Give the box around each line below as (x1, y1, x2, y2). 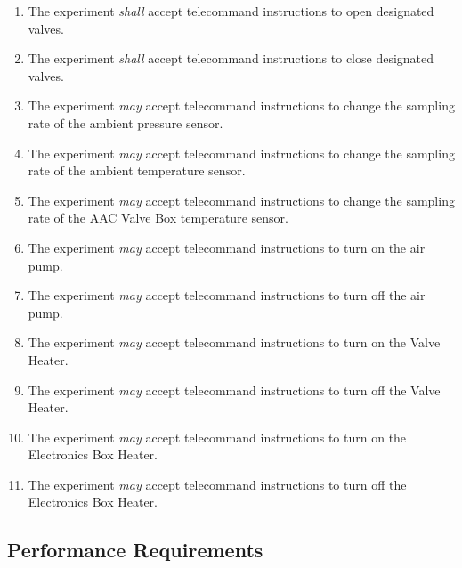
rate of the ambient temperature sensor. (28, 161, 246, 180)
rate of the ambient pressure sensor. (28, 113, 223, 132)
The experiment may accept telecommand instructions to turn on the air (28, 238, 426, 256)
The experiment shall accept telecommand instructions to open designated (28, 2, 434, 20)
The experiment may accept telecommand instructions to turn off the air (28, 286, 426, 304)
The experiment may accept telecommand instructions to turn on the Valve (28, 333, 441, 352)
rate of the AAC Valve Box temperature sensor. (28, 208, 288, 227)
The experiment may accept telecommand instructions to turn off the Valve (28, 380, 441, 399)
